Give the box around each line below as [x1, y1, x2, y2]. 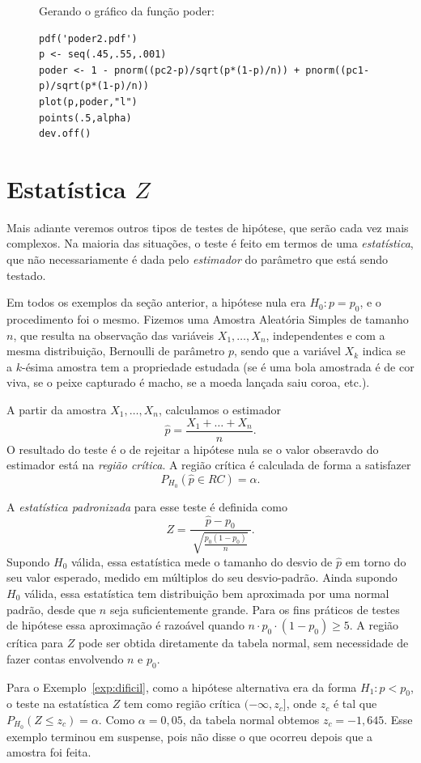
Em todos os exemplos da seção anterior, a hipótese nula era [6, 294, 306, 311]
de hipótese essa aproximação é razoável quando [6, 617, 245, 634]
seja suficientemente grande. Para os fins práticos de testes [109, 600, 400, 617]
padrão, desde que [6, 600, 96, 617]
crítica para [6, 634, 64, 651]
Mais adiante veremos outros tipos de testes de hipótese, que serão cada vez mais [6, 218, 409, 235]
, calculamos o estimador [158, 401, 281, 418]
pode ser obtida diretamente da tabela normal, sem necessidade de [78, 634, 409, 651]
